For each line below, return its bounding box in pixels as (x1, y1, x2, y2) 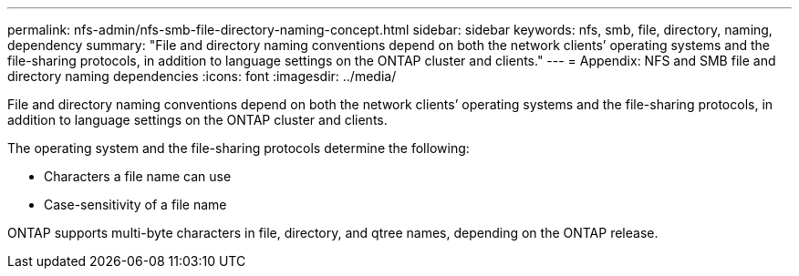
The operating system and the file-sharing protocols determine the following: (7, 140, 470, 156)
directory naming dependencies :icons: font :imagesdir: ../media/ (7, 68, 397, 84)
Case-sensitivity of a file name (44, 197, 227, 212)
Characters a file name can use (44, 169, 232, 184)
